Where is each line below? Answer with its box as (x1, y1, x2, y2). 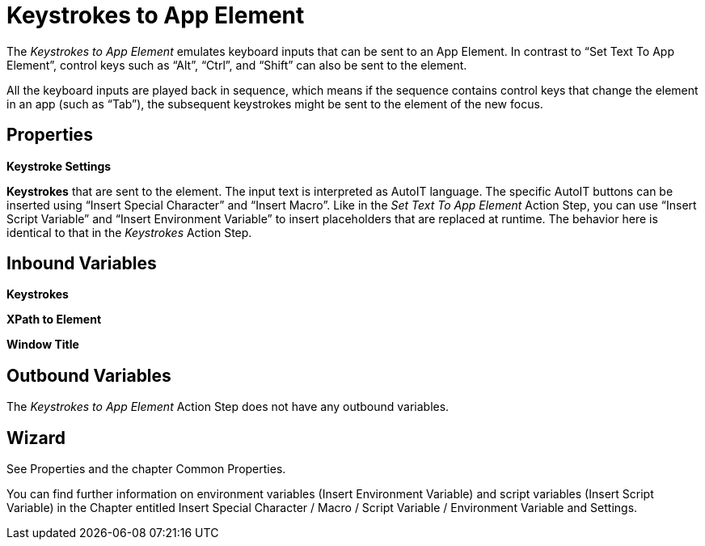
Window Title (6, 337, 79, 352)
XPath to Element (6, 312, 102, 327)
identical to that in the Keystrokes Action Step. (6, 225, 252, 239)
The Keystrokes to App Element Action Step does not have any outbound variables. (6, 400, 450, 414)
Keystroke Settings (6, 159, 112, 173)
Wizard (6, 427, 65, 448)
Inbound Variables (6, 253, 157, 274)
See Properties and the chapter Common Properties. (6, 462, 286, 476)
